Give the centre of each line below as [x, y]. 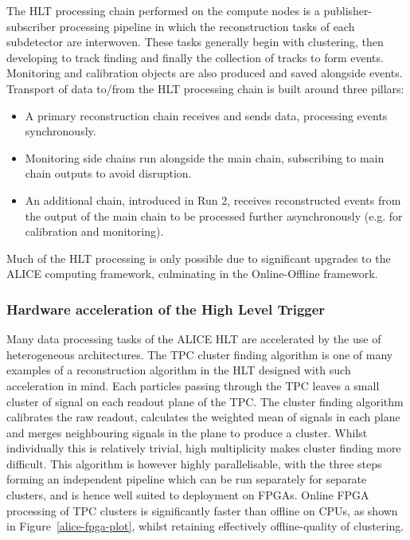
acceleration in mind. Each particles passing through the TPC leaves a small [193, 385]
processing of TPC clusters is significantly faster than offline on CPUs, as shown [202, 510]
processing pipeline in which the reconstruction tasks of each [207, 26]
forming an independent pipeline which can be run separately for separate [187, 479]
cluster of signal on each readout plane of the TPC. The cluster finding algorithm [205, 401]
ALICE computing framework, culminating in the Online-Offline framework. [192, 274]
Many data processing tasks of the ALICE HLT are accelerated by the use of [194, 339]
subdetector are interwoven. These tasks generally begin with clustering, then [195, 42]
